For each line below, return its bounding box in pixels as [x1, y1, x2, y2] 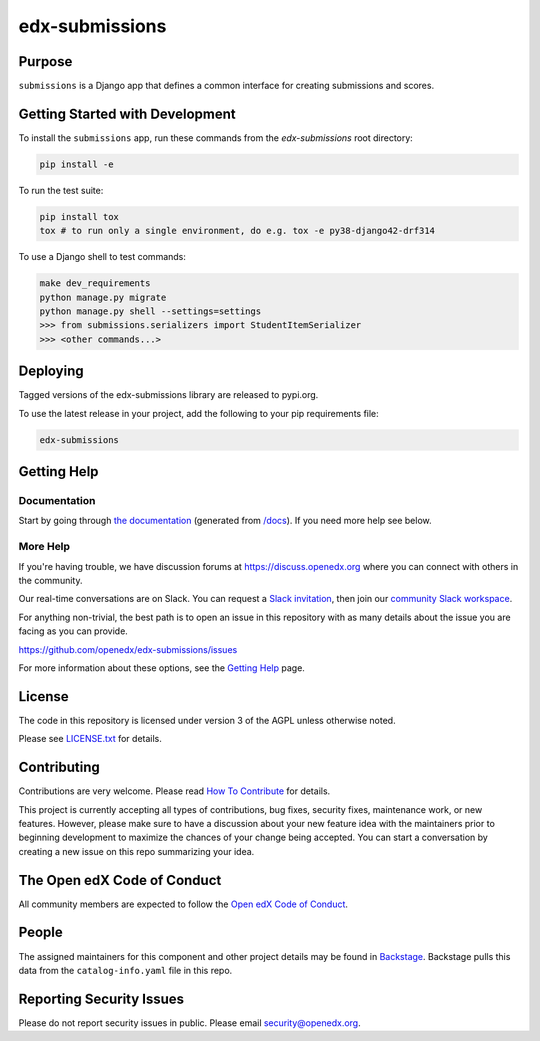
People [18, 924, 64, 941]
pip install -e [39, 158, 114, 170]
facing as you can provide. [18, 625, 129, 637]
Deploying [18, 363, 84, 380]
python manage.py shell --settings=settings [39, 306, 262, 317]
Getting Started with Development [18, 105, 236, 122]
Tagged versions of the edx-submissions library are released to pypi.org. [18, 389, 319, 401]
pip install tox [39, 211, 120, 222]
